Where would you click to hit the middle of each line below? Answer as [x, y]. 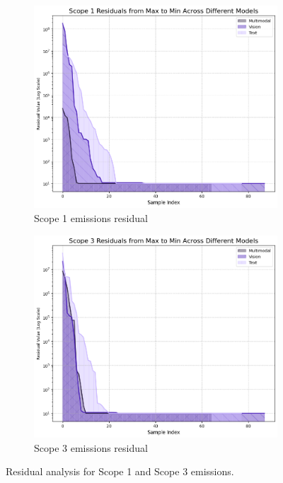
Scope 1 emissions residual [91, 218]
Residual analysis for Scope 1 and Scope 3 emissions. [120, 471]
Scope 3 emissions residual [91, 447]
